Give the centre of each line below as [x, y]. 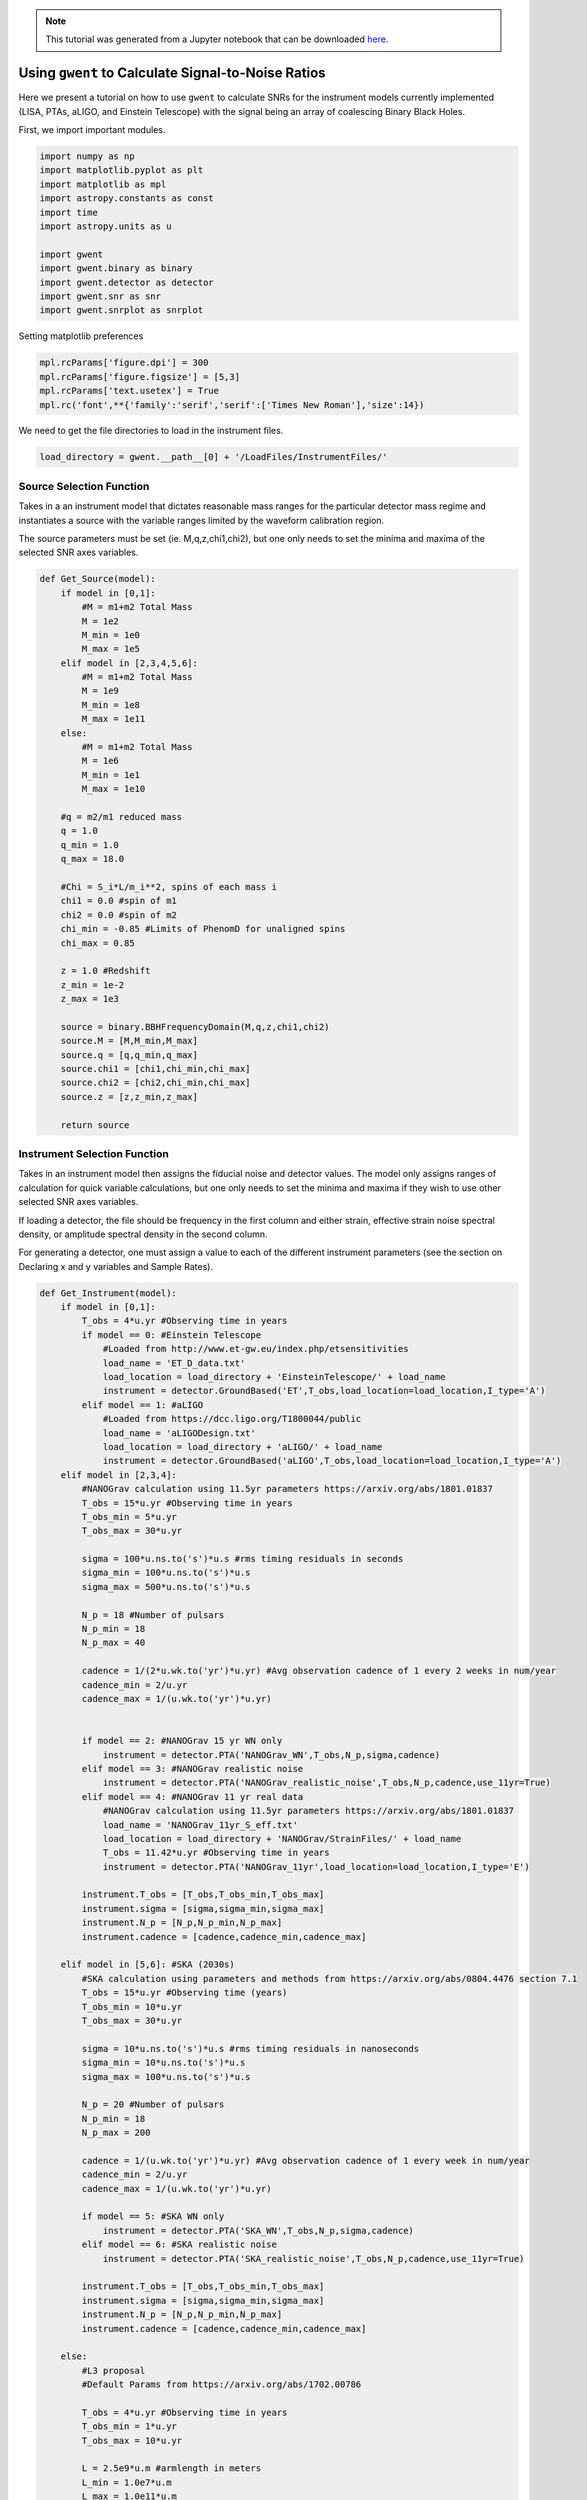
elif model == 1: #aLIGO [142, 1404]
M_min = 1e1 [110, 774]
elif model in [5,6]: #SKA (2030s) [147, 1964]
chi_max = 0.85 [97, 943]
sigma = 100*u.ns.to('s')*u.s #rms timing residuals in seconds [242, 1559]
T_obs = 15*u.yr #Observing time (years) [184, 1993]
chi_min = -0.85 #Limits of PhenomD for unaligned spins [203, 929]
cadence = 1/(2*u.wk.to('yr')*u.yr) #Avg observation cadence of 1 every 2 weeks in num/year [319, 1671]
